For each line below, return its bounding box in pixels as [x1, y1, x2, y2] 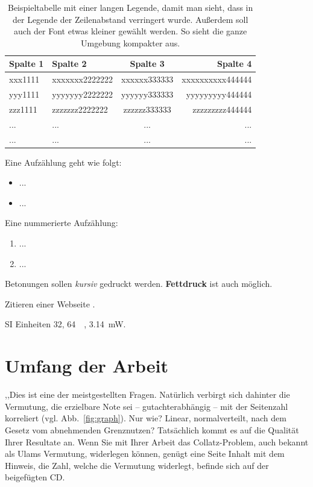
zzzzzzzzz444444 [192, 102, 252, 115]
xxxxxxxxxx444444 [182, 73, 252, 86]
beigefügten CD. [5, 471, 65, 483]
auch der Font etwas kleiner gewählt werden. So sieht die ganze [14, 25, 247, 37]
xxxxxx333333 [121, 73, 174, 86]
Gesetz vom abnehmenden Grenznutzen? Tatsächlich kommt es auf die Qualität [5, 423, 299, 436]
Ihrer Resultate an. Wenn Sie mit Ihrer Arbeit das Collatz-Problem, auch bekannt [5, 435, 309, 448]
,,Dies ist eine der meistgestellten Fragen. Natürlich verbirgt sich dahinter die [5, 388, 290, 401]
